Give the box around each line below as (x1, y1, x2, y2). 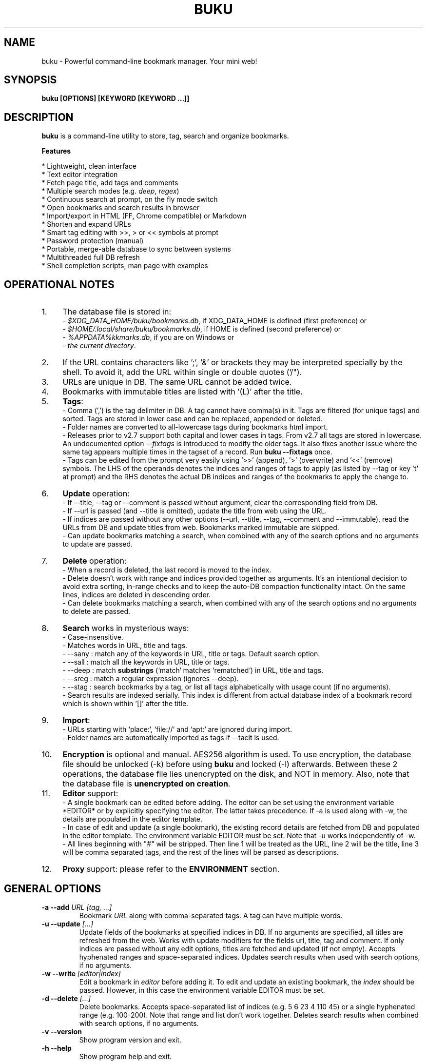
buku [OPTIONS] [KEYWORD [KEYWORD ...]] (41, 94, 190, 103)
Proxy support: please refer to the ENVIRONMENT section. (62, 864, 280, 874)
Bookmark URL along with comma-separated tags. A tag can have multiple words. (79, 911, 343, 920)
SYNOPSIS (4, 74, 57, 86)
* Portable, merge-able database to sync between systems (41, 245, 231, 254)
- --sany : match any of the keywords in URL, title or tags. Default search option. (62, 649, 320, 658)
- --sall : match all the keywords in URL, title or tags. (62, 658, 230, 667)
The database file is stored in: (62, 307, 172, 317)
